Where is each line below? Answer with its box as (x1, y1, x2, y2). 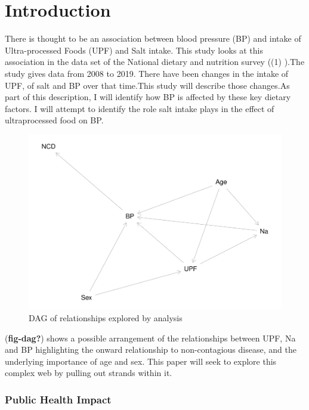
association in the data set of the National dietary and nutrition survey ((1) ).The (5, 55, 305, 68)
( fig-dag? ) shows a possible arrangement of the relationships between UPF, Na (5, 331, 296, 344)
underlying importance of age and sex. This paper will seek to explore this (5, 355, 277, 367)
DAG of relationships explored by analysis (29, 312, 183, 324)
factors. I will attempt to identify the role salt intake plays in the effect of (5, 102, 274, 114)
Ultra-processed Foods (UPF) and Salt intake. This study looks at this (5, 44, 263, 56)
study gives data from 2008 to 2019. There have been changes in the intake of (5, 67, 289, 79)
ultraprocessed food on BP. (5, 114, 104, 126)
